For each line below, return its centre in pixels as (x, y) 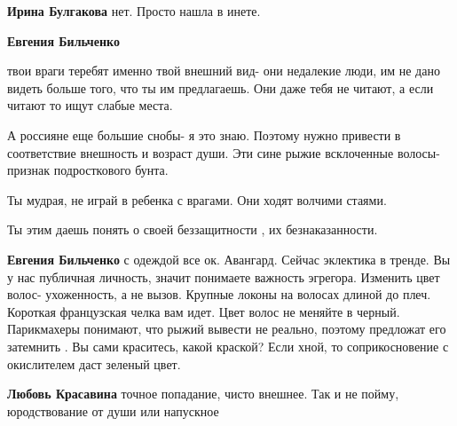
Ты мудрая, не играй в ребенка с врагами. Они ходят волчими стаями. (197, 199)
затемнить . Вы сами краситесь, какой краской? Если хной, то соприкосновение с (228, 346)
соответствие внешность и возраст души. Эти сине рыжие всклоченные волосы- (224, 152)
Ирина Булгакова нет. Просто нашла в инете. (134, 11)
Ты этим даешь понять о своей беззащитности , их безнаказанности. (193, 229)
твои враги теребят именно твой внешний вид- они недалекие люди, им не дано (224, 71)
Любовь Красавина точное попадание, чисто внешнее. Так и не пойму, (203, 394)
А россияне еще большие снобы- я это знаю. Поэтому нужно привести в (204, 134)
